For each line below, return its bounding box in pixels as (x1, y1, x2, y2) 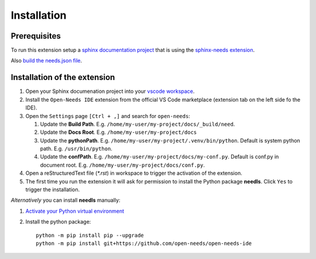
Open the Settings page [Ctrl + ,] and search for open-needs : (25, 112, 190, 119)
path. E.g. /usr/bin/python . (40, 145, 112, 152)
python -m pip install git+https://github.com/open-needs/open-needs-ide (36, 240, 252, 247)
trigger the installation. (25, 186, 80, 193)
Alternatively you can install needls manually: (11, 196, 121, 204)
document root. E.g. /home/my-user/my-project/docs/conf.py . (40, 161, 205, 168)
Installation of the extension (11, 72, 115, 82)
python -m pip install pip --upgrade (36, 232, 145, 239)
